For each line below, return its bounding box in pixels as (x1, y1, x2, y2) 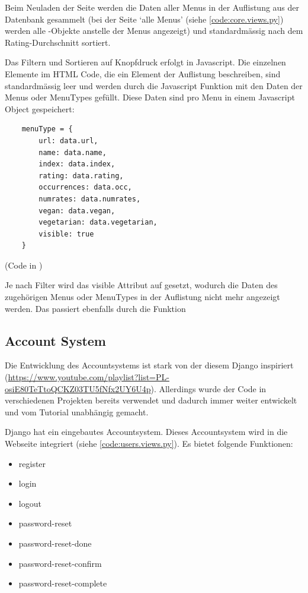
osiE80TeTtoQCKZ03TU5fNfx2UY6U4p (5, 382, 151, 395)
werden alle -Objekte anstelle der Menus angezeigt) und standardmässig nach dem (5, 24, 303, 37)
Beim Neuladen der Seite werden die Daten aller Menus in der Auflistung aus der (5, 1, 300, 13)
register (18, 457, 46, 469)
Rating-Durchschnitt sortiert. (5, 36, 111, 48)
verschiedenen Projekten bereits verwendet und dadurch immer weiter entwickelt (5, 394, 297, 406)
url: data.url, (38, 136, 98, 145)
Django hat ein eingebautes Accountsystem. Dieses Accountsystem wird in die (5, 425, 288, 438)
